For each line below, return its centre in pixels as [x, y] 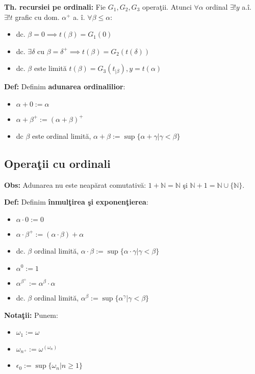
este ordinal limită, [62, 135]
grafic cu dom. [37, 17]
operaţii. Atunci [167, 7]
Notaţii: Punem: [31, 315]
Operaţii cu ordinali [57, 163]
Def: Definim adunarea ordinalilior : [65, 86]
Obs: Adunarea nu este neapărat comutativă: [75, 184]
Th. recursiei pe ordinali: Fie [55, 7]
